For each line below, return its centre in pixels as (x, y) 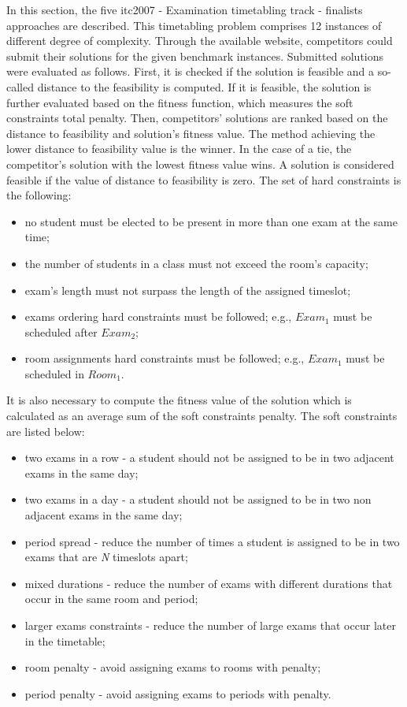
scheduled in (54, 373)
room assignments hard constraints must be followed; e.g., (165, 358)
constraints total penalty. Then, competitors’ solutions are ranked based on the (197, 118)
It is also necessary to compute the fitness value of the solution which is (179, 400)
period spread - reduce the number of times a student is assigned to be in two (212, 541)
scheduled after (61, 331)
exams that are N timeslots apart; (106, 557)
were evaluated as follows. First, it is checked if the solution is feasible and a (191, 71)
